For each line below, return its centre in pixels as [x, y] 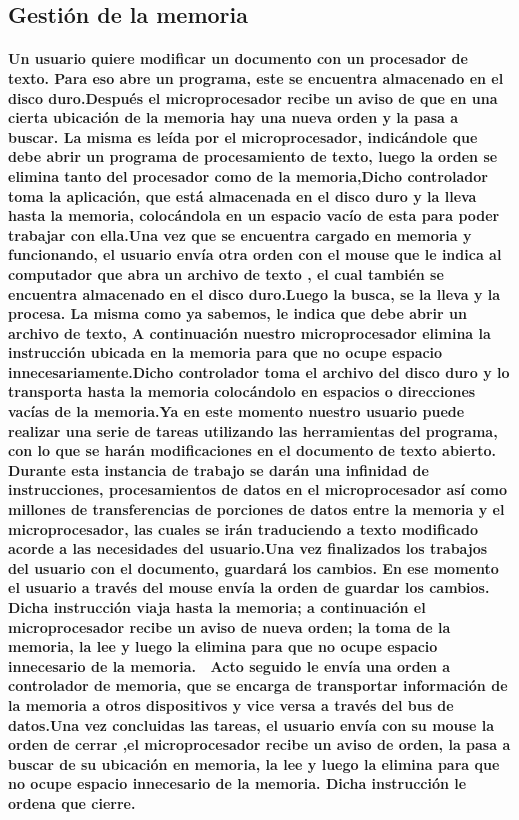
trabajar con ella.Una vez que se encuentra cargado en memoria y [240, 234]
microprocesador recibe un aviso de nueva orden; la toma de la [229, 626]
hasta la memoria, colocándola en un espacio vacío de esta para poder [254, 215]
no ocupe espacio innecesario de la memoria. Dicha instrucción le [237, 783]
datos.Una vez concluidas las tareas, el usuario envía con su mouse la [251, 724]
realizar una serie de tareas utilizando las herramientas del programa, [253, 430]
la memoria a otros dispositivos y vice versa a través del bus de [231, 704]
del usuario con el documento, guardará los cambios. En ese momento [253, 567]
